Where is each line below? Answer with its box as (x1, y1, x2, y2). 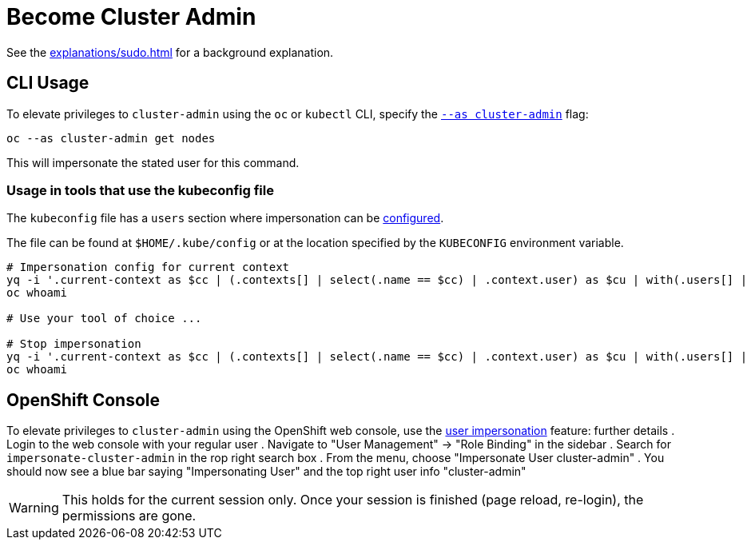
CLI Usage (6, 73, 89, 94)
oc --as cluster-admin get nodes (6, 131, 216, 145)
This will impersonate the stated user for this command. (6, 155, 300, 169)
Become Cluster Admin (6, 3, 256, 30)
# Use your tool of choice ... (6, 312, 202, 325)
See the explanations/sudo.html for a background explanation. (6, 45, 334, 59)
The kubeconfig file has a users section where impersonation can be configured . (6, 211, 444, 225)
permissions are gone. (62, 508, 197, 524)
